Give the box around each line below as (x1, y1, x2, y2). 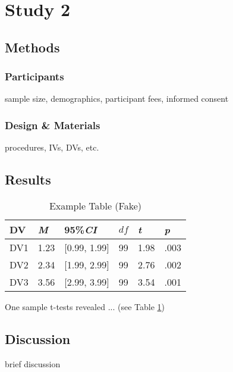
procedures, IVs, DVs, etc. (5, 141, 99, 154)
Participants (5, 69, 64, 84)
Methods (5, 37, 60, 56)
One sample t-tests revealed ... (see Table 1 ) (5, 300, 165, 312)
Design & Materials (5, 117, 100, 132)
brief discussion (5, 357, 61, 370)
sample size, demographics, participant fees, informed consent (5, 92, 229, 105)
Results (5, 170, 51, 189)
